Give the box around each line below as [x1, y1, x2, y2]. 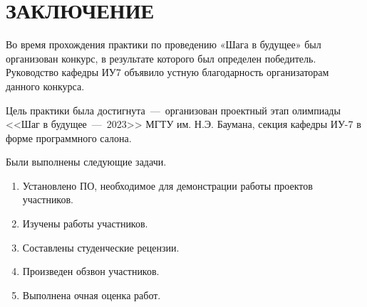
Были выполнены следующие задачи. [6, 154, 167, 169]
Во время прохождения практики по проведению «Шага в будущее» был [6, 37, 321, 52]
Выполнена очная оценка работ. [22, 287, 161, 302]
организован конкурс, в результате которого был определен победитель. [6, 50, 316, 65]
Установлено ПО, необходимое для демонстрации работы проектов [22, 178, 313, 193]
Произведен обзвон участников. [22, 264, 160, 279]
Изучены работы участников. [22, 216, 148, 231]
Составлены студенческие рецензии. [22, 239, 180, 254]
